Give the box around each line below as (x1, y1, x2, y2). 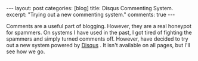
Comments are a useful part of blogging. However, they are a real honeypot (6, 23, 192, 29)
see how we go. (6, 48, 45, 55)
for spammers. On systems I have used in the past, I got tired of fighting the (6, 29, 192, 36)
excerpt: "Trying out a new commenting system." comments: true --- (6, 11, 175, 18)
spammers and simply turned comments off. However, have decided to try (6, 35, 189, 42)
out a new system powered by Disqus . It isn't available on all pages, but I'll (6, 42, 191, 48)
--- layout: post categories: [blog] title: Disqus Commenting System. (6, 5, 174, 11)
